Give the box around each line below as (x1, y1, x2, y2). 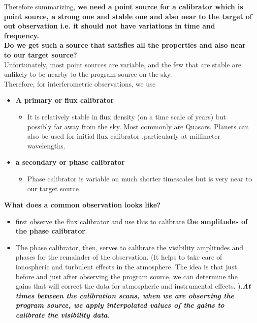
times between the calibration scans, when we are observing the (15, 290, 234, 300)
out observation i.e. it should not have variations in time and (4, 21, 215, 31)
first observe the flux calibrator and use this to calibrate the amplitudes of (15, 216, 248, 226)
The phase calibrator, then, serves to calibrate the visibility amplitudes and (15, 242, 243, 252)
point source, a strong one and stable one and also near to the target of (4, 11, 252, 21)
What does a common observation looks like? (4, 200, 161, 210)
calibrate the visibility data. (15, 310, 110, 320)
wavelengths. (27, 140, 65, 150)
